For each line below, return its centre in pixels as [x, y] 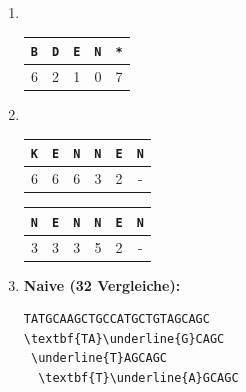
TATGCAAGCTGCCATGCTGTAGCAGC [116, 319]
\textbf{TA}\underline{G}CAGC [124, 338]
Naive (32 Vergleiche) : [102, 284]
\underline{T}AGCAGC [98, 358]
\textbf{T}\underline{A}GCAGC [138, 378]
